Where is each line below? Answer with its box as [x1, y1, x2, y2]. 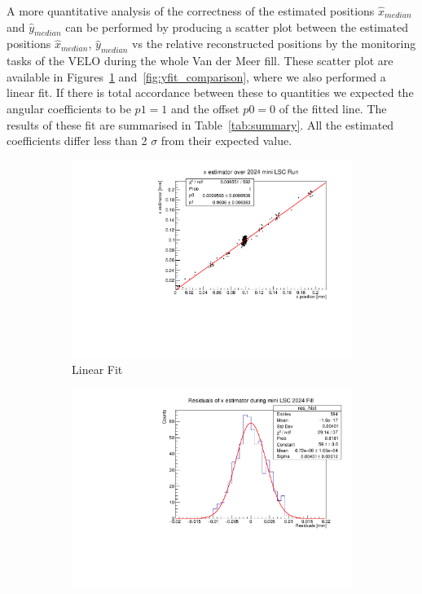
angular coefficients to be [7, 99, 131, 117]
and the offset [170, 99, 240, 117]
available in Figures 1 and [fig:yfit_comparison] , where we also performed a [7, 68, 386, 85]
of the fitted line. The [279, 99, 387, 117]
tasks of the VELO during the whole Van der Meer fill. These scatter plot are [7, 52, 393, 69]
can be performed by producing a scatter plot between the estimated [65, 18, 409, 35]
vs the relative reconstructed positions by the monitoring [132, 35, 416, 52]
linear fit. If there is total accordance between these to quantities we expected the [7, 84, 414, 101]
